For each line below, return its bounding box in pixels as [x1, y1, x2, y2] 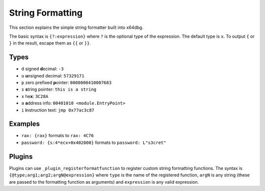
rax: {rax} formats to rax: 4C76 [21, 133, 94, 139]
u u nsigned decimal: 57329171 [21, 72, 84, 78]
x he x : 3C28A [21, 93, 49, 99]
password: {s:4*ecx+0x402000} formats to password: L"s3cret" [21, 140, 166, 145]
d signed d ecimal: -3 [21, 66, 64, 72]
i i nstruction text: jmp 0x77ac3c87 [21, 107, 95, 113]
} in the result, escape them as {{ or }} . [9, 40, 91, 46]
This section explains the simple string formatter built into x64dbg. [9, 24, 144, 30]
